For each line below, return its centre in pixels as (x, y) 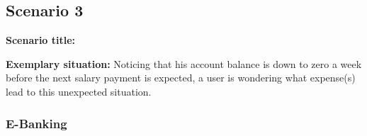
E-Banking (36, 123)
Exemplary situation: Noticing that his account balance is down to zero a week (184, 63)
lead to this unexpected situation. (79, 91)
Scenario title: (41, 40)
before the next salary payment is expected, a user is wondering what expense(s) (181, 78)
